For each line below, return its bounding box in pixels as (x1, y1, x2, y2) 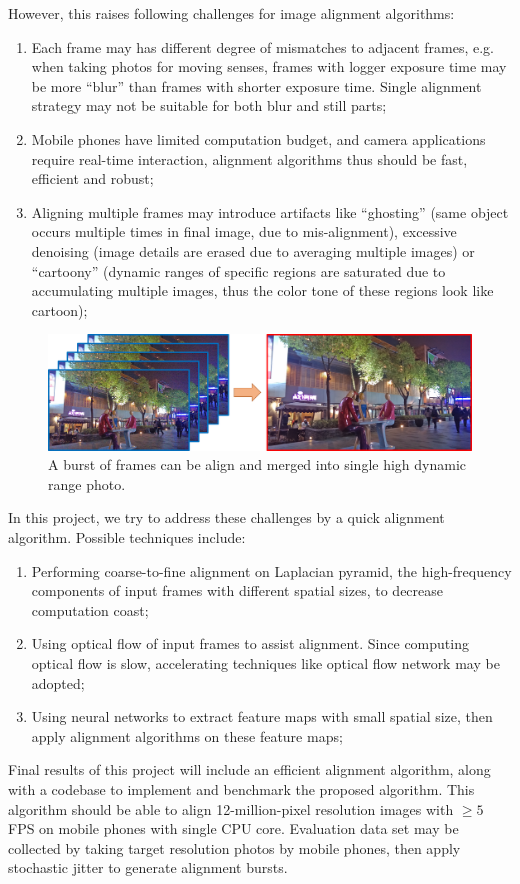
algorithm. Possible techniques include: (8, 527, 246, 548)
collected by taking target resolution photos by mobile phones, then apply (8, 837, 461, 858)
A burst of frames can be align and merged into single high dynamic (48, 454, 467, 475)
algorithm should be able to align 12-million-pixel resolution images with (8, 798, 454, 819)
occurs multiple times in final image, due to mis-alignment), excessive (31, 221, 457, 242)
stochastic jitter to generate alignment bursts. (8, 857, 288, 878)
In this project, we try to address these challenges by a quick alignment (8, 507, 445, 528)
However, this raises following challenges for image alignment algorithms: (8, 3, 455, 23)
